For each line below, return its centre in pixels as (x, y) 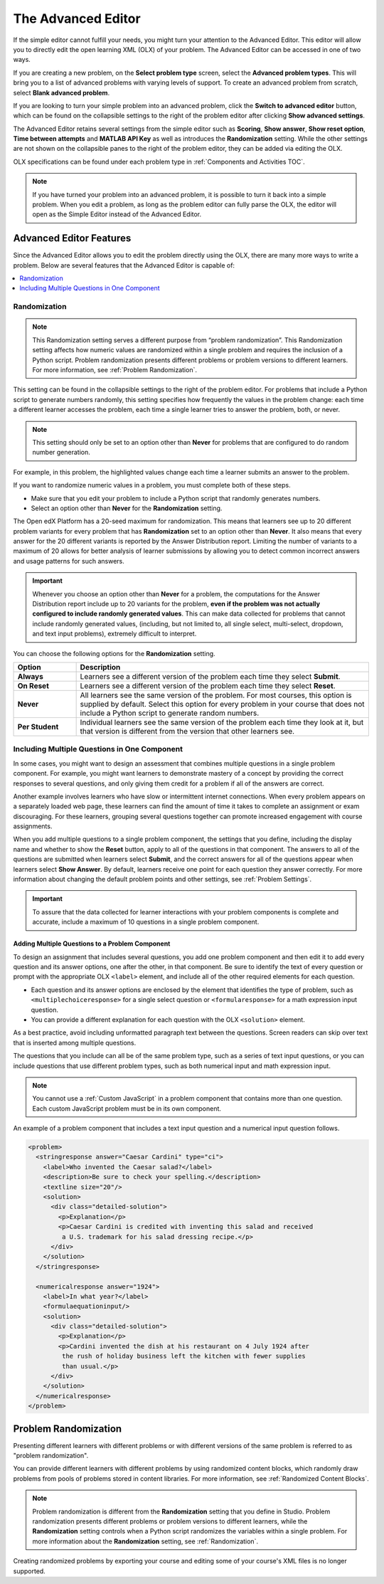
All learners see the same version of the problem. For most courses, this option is (216, 695)
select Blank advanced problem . (62, 93)
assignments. (33, 826)
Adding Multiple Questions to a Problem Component (92, 944)
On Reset (33, 685)
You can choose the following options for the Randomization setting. (114, 653)
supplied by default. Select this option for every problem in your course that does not (223, 704)
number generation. (61, 453)
